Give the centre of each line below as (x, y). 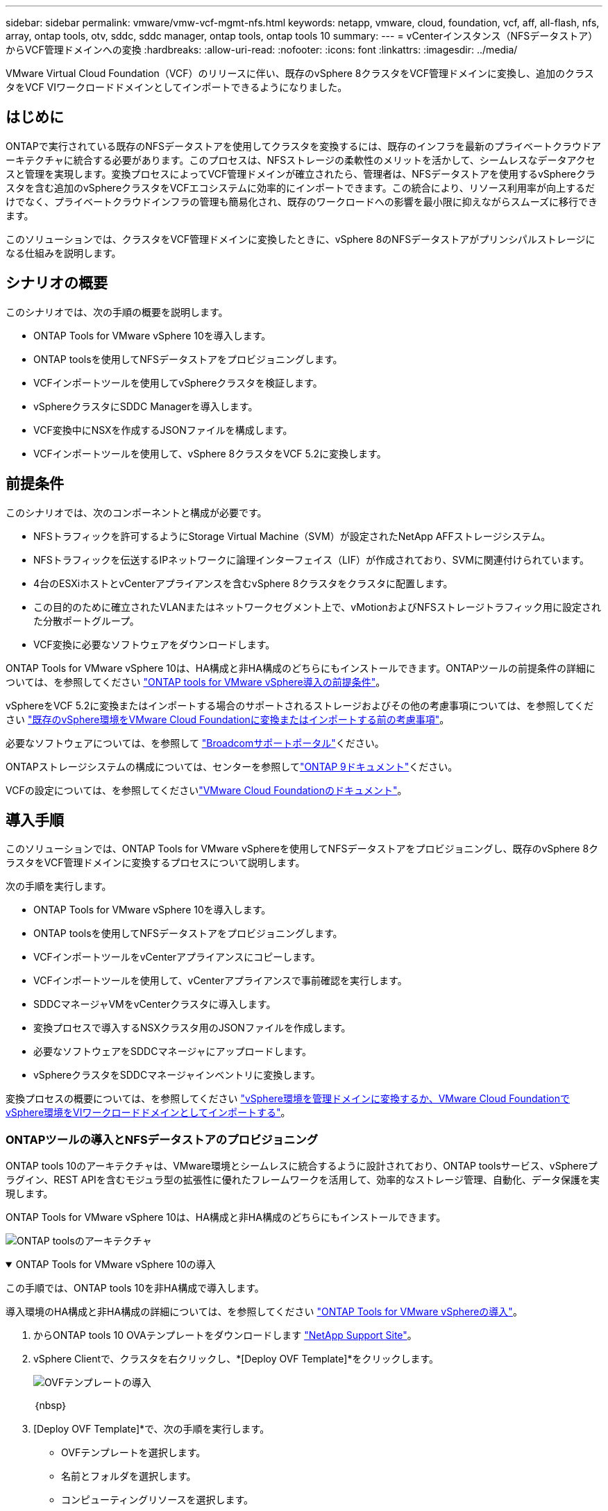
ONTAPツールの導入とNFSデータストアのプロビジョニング (162, 1139)
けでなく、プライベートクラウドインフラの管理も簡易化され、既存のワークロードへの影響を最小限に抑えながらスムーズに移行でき (302, 201)
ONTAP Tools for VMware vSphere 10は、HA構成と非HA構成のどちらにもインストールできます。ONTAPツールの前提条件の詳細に (301, 668)
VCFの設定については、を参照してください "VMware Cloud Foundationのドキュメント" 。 (206, 790)
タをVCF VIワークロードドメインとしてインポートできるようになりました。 (177, 87)
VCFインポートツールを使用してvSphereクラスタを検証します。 (178, 382)
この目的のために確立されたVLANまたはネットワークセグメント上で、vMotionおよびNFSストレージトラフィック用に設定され (318, 607)
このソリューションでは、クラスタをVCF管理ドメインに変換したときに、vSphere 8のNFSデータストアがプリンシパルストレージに (301, 239)
